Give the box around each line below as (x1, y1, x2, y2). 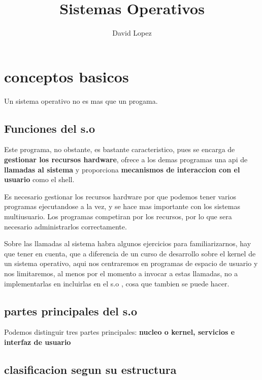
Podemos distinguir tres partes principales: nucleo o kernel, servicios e (4, 327, 235, 337)
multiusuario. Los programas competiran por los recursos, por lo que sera (4, 211, 232, 222)
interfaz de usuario (4, 336, 71, 347)
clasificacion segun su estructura (4, 361, 177, 377)
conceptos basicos (4, 66, 129, 86)
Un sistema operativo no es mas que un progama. (4, 95, 158, 106)
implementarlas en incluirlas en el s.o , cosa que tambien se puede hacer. (4, 278, 230, 288)
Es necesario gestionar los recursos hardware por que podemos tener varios (4, 191, 236, 201)
